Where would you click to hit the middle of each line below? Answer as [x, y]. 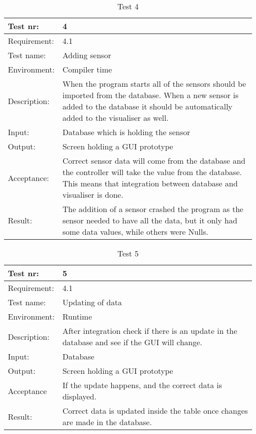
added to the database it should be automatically [147, 106]
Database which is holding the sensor [126, 132]
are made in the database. [107, 422]
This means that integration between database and [150, 183]
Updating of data [92, 302]
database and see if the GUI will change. [132, 342]
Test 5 [128, 253]
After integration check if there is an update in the [150, 331]
